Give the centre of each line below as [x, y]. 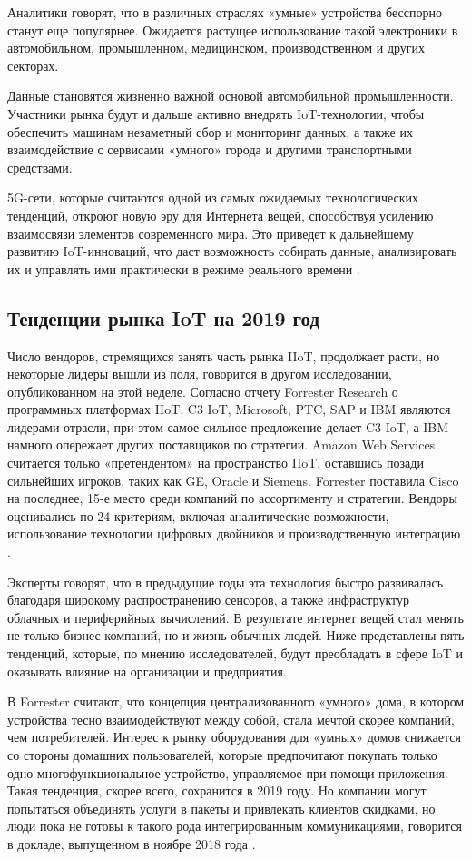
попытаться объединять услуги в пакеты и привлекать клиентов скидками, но [221, 808]
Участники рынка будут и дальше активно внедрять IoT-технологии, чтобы [216, 113]
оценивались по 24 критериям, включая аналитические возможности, [198, 515]
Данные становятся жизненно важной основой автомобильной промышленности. [231, 96]
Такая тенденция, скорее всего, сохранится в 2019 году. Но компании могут [217, 790]
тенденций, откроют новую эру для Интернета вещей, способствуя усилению [221, 215]
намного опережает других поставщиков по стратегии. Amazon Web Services [221, 444]
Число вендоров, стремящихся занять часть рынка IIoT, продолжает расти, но [224, 355]
